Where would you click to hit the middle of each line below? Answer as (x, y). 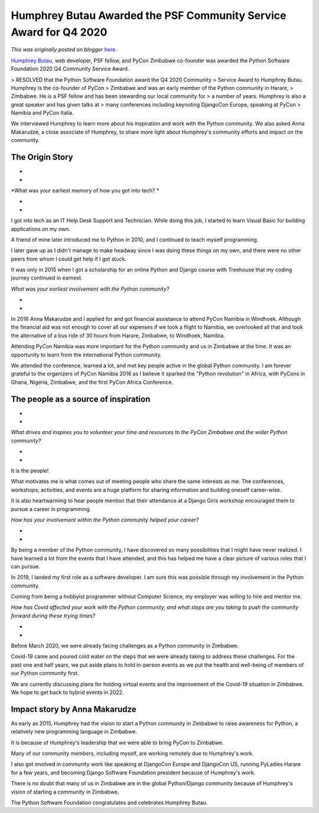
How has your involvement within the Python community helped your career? (105, 520)
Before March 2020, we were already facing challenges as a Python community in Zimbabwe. (125, 646)
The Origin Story (42, 157)
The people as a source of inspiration (81, 399)
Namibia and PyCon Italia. (42, 113)
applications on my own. (41, 229)
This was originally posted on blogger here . (64, 50)
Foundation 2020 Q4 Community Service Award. (70, 69)
